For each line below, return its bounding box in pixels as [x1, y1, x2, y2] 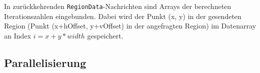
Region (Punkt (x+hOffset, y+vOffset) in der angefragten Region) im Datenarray [4, 20, 256, 31]
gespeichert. [87, 30, 124, 40]
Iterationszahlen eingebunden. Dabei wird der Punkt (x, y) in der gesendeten [4, 10, 242, 21]
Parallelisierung [4, 54, 86, 70]
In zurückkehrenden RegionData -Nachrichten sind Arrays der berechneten [4, 1, 231, 11]
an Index [4, 30, 31, 40]
